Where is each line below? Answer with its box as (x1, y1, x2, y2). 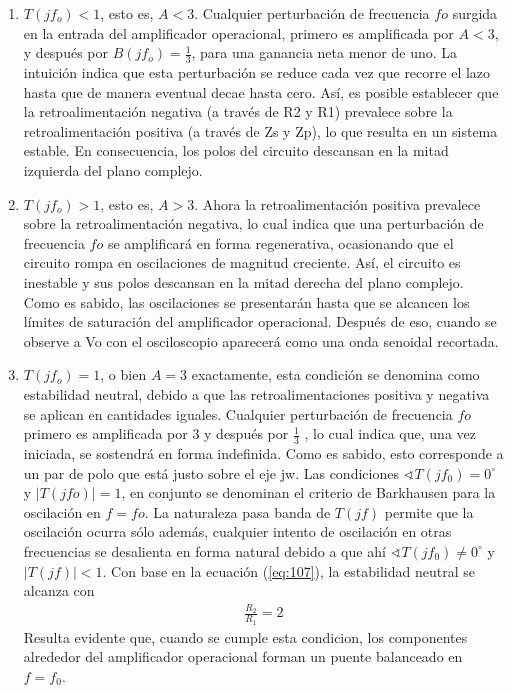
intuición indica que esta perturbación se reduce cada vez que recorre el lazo (23, 62, 491, 83)
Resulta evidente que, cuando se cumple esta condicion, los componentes (23, 626, 468, 647)
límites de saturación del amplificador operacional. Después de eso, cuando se (23, 311, 497, 332)
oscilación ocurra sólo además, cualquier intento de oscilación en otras (23, 521, 452, 542)
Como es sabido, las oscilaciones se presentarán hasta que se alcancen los (23, 291, 470, 312)
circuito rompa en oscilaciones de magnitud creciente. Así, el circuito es (23, 252, 461, 273)
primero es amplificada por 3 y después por (23, 423, 289, 444)
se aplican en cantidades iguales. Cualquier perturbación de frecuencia (23, 403, 453, 424)
